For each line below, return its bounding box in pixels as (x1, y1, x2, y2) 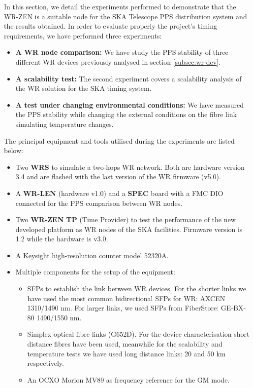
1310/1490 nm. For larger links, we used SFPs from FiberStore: (27, 303, 219, 313)
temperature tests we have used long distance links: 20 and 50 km (27, 348, 226, 358)
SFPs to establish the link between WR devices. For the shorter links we (27, 283, 246, 294)
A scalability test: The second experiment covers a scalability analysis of (15, 73, 242, 83)
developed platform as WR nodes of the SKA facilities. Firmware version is (15, 224, 243, 234)
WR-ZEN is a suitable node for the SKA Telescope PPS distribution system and (4, 11, 247, 21)
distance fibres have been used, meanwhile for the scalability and (27, 339, 222, 349)
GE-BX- (221, 303, 246, 313)
